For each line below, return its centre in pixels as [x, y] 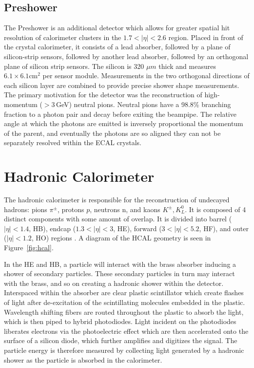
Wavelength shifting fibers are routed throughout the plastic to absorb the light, [124, 312]
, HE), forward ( [137, 228]
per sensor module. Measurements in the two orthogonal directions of [146, 76]
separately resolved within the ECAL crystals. [73, 142]
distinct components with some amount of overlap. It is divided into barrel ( [118, 219]
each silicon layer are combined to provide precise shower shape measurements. [122, 85]
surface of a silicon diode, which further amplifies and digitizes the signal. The [121, 340]
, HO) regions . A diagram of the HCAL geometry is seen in [121, 238]
